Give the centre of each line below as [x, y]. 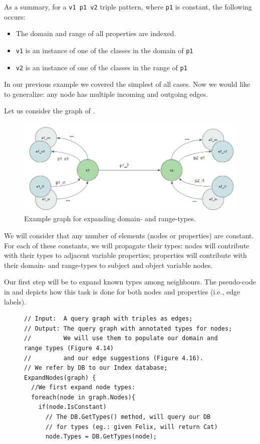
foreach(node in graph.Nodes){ [83, 397]
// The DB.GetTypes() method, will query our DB [128, 417]
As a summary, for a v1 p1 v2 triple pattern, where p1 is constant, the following [128, 7]
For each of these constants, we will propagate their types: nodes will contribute [127, 245]
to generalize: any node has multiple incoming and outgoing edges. [106, 94]
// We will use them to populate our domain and [121, 338]
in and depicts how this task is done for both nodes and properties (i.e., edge [122, 291]
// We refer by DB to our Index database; [96, 368]
